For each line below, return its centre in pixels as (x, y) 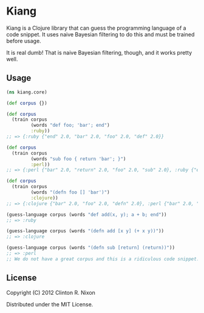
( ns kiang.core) (27, 92)
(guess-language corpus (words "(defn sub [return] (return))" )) (90, 248)
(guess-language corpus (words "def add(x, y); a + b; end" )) (87, 214)
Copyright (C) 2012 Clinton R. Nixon (51, 292)
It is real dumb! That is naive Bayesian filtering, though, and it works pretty (99, 52)
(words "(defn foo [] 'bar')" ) (70, 192)
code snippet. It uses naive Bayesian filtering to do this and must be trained (100, 34)
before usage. (24, 41)
